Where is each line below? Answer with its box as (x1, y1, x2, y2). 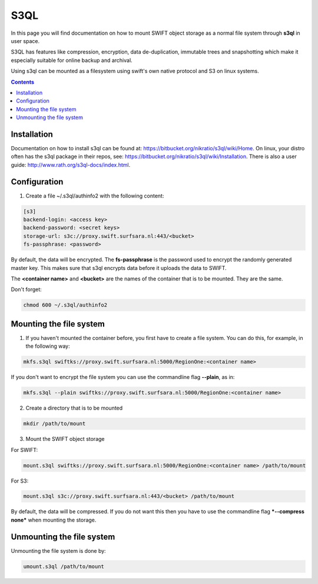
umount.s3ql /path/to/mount (23, 563, 104, 570)
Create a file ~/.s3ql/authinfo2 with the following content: (25, 192, 164, 199)
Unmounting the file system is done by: (11, 547, 106, 554)
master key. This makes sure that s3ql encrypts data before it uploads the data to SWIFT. (11, 264, 227, 271)
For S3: (11, 477, 29, 484)
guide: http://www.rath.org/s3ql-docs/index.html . (11, 161, 131, 168)
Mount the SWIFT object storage (25, 435, 105, 443)
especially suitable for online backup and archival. (11, 57, 132, 64)
